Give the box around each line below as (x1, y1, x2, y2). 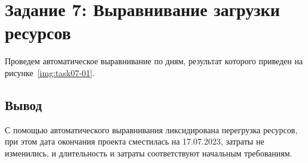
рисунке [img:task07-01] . (5, 66, 95, 79)
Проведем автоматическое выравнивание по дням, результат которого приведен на (5, 55, 303, 67)
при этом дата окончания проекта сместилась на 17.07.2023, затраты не (5, 135, 264, 148)
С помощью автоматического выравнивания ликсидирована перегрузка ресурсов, (5, 123, 298, 136)
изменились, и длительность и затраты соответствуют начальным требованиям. (5, 146, 292, 159)
